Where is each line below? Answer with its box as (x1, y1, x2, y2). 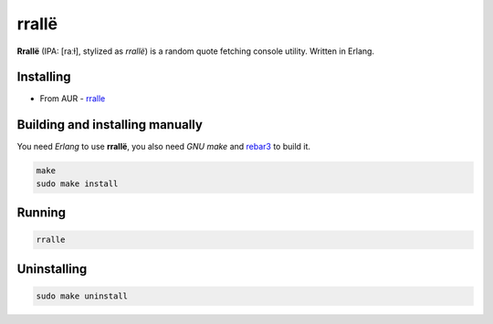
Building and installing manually (16, 117, 203, 132)
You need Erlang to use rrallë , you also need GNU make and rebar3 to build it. (16, 141, 310, 152)
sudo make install (36, 178, 119, 189)
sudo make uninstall (36, 290, 128, 301)
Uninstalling (16, 261, 88, 277)
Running (16, 205, 67, 221)
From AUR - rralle (39, 93, 106, 104)
